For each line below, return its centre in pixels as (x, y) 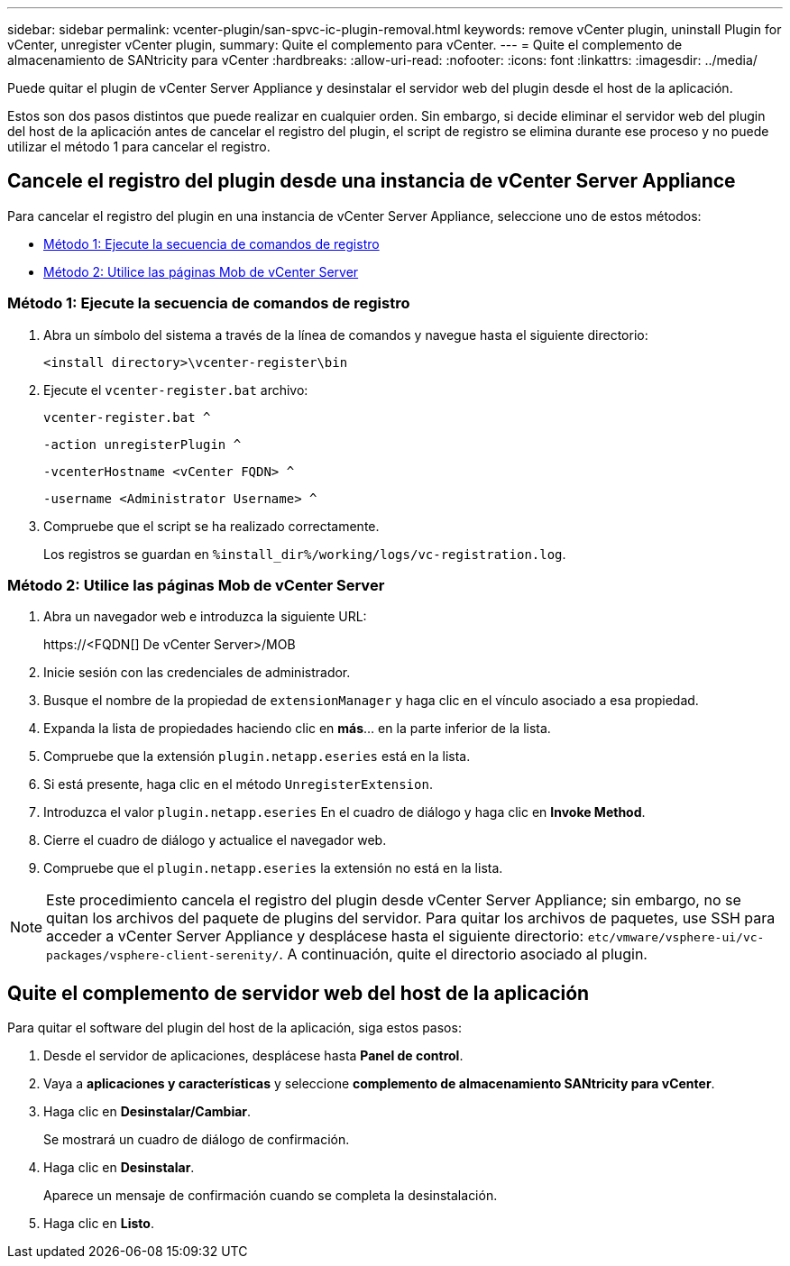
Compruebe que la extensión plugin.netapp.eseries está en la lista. (257, 757)
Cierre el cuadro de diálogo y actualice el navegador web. (215, 840)
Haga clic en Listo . (99, 1224)
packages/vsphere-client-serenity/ (163, 956)
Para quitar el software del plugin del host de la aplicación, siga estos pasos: (234, 1028)
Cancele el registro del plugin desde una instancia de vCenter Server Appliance (372, 181)
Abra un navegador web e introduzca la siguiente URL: (205, 617)
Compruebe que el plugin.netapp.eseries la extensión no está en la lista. (273, 868)
